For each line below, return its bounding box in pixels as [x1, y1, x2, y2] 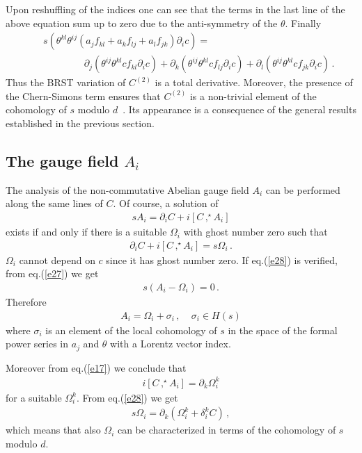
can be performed [265, 182, 340, 197]
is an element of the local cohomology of [45, 322, 217, 337]
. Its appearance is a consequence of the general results [123, 102, 356, 117]
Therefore [6, 294, 47, 308]
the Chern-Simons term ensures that [6, 88, 161, 103]
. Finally [285, 15, 322, 30]
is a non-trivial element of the [189, 88, 317, 103]
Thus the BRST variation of [6, 75, 126, 90]
